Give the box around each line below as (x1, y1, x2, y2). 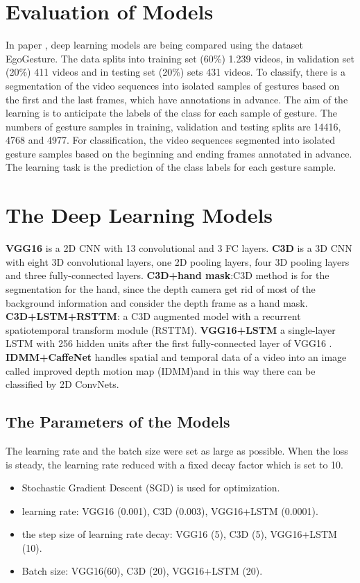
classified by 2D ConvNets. (6, 377, 119, 391)
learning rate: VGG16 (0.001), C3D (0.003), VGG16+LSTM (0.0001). (22, 503, 318, 518)
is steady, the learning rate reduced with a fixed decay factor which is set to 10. (6, 457, 343, 471)
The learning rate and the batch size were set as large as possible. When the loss (6, 443, 348, 457)
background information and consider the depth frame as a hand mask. (6, 295, 308, 310)
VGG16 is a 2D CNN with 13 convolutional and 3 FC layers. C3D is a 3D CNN (6, 241, 352, 255)
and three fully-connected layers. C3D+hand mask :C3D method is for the (6, 268, 329, 282)
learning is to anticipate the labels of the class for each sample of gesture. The (6, 105, 338, 120)
